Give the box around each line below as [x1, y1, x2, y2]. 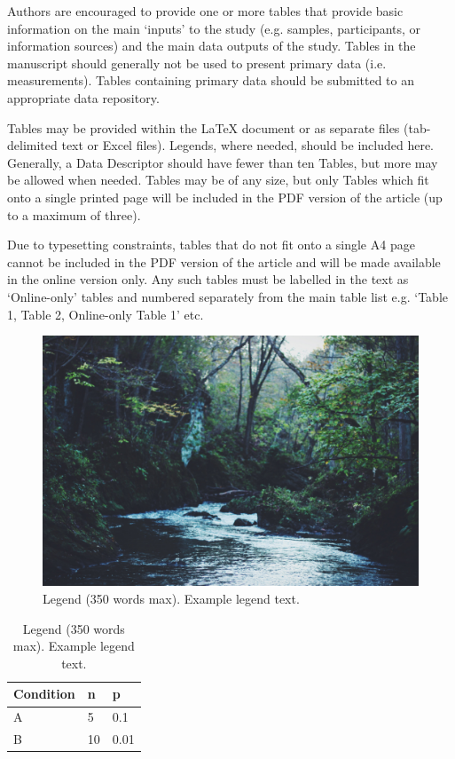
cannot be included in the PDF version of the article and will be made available [7, 252, 441, 271]
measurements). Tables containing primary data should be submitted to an [7, 71, 415, 90]
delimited [7, 136, 58, 154]
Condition [13, 684, 75, 703]
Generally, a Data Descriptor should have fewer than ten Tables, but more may [7, 153, 438, 171]
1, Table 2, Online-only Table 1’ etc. [7, 304, 204, 323]
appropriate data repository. [7, 88, 160, 107]
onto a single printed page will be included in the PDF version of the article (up [7, 187, 443, 206]
